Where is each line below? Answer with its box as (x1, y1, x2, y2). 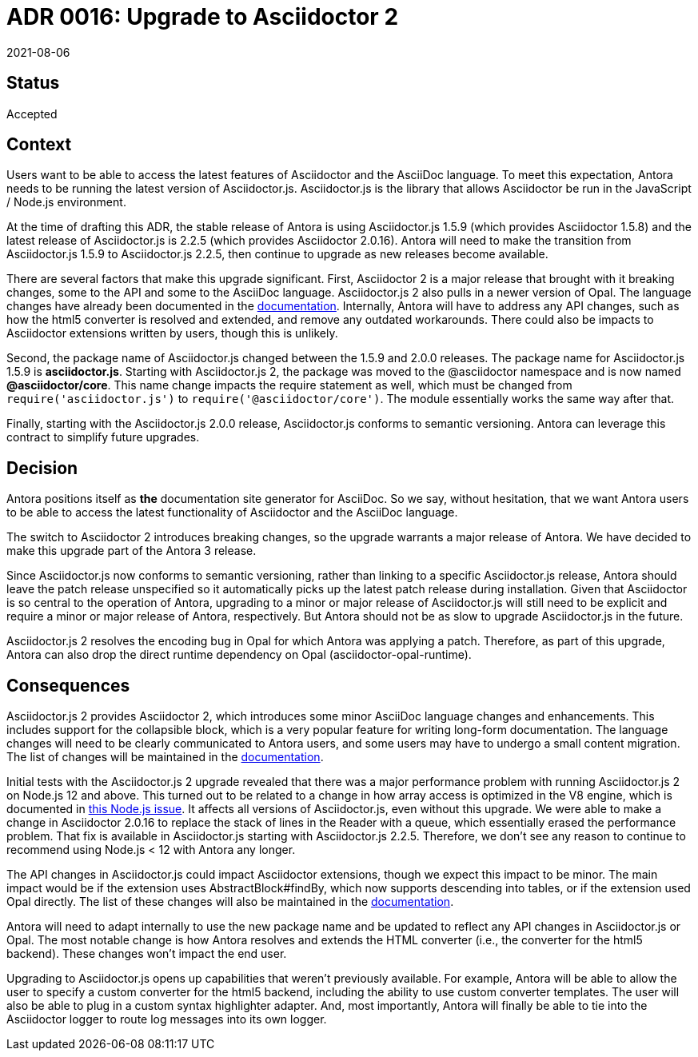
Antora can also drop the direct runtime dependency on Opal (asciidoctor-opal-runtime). (6, 648, 472, 662)
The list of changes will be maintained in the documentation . (6, 750, 324, 764)
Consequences (6, 675, 130, 696)
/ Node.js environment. (6, 195, 126, 209)
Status (6, 73, 60, 94)
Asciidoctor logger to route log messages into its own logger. (6, 1012, 327, 1027)
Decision (6, 457, 78, 478)
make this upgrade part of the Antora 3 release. (6, 544, 257, 558)
